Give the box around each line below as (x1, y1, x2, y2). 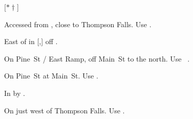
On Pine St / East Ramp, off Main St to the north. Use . (4, 53, 190, 64)
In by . (4, 87, 25, 98)
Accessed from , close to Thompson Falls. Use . (4, 18, 152, 29)
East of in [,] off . (4, 36, 58, 47)
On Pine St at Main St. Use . (4, 70, 98, 81)
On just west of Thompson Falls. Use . (4, 105, 125, 115)
